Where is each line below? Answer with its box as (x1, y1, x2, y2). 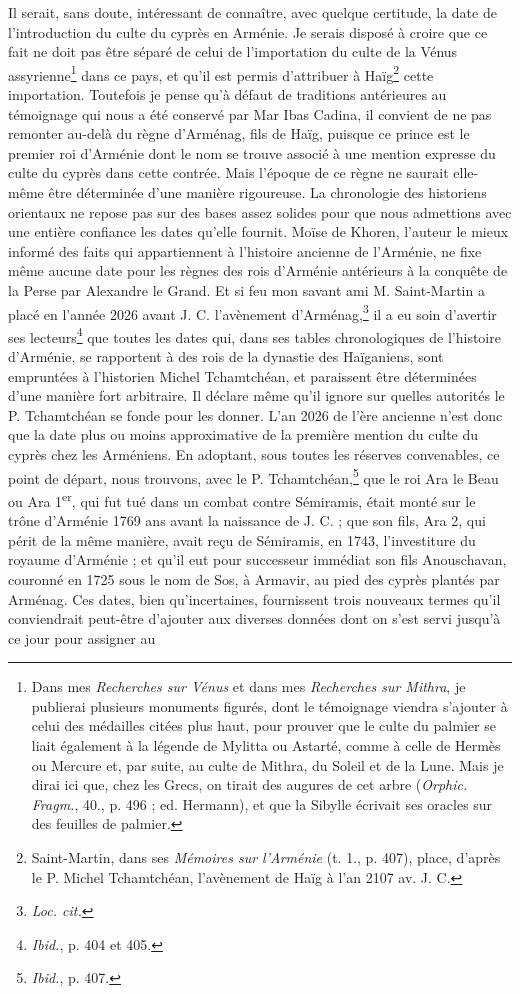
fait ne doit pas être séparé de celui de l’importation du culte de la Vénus (8, 41, 458, 62)
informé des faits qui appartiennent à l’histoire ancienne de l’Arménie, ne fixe (8, 240, 482, 261)
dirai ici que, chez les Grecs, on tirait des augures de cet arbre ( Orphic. (31, 774, 468, 795)
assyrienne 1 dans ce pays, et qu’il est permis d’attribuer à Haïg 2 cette (8, 61, 434, 85)
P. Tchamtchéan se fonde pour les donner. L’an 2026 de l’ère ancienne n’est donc (8, 404, 503, 425)
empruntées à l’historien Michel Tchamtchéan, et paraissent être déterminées (8, 365, 477, 386)
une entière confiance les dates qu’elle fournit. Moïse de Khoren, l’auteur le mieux (8, 221, 509, 242)
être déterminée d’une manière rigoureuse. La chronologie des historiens (48, 182, 487, 202)
